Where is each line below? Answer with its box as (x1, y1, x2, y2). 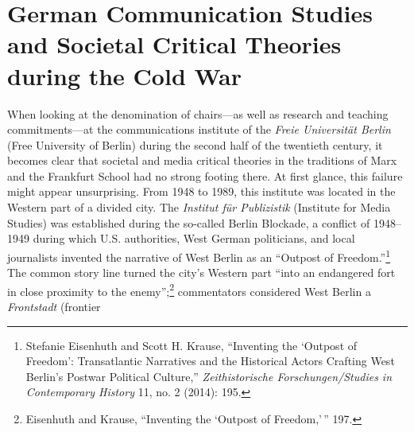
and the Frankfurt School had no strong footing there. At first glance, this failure (7, 167, 403, 184)
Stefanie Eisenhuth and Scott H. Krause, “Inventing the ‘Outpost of (25, 337, 358, 353)
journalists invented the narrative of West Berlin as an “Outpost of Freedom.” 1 (7, 246, 391, 265)
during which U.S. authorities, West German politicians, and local (33, 230, 355, 247)
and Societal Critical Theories (7, 28, 342, 60)
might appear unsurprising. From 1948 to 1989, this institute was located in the (7, 183, 396, 200)
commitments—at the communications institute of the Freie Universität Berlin (7, 121, 391, 138)
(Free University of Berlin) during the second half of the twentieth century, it (7, 136, 383, 153)
